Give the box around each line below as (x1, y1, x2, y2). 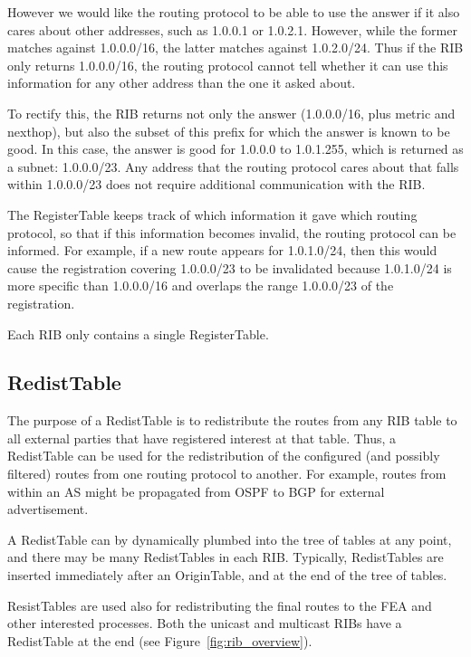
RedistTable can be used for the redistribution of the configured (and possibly (7, 446, 440, 465)
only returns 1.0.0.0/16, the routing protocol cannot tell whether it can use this (7, 55, 448, 74)
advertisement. (7, 500, 89, 519)
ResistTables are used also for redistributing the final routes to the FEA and (7, 595, 432, 614)
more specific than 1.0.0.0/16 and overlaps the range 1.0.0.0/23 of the (7, 276, 394, 295)
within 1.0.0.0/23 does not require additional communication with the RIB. (7, 175, 426, 194)
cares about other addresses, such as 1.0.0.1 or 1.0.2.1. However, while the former (7, 20, 457, 39)
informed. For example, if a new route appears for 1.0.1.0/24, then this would (7, 241, 437, 260)
